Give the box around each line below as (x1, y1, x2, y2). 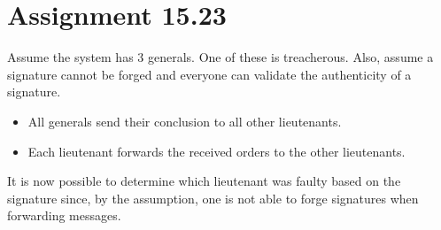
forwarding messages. (7, 206, 121, 225)
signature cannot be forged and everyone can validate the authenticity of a (7, 65, 412, 83)
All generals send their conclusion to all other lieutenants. (27, 111, 342, 130)
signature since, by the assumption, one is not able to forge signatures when (7, 188, 419, 207)
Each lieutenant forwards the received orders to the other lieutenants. (27, 142, 406, 160)
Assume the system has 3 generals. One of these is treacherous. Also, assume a (7, 48, 434, 66)
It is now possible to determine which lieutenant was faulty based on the (7, 172, 401, 190)
